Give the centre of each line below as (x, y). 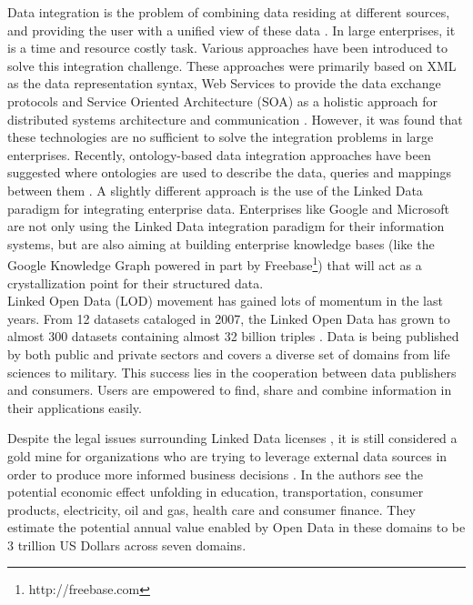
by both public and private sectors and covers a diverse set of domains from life (229, 353)
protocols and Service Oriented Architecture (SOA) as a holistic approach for (223, 101)
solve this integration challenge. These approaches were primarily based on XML (232, 65)
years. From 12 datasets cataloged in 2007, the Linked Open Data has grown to (229, 318)
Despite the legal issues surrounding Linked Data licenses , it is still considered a (232, 438)
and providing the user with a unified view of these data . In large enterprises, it (231, 30)
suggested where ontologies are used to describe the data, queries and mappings (229, 172)
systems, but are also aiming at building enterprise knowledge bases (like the (221, 243)
